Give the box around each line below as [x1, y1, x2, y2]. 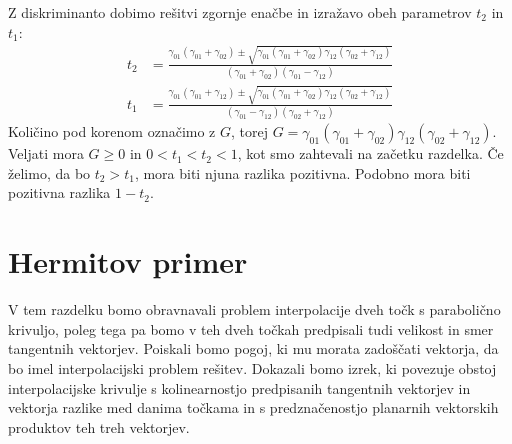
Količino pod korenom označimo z [8, 121, 216, 142]
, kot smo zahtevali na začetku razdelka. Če [237, 143, 504, 164]
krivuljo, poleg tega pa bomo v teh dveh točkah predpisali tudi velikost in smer [8, 318, 494, 339]
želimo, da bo [8, 162, 91, 183]
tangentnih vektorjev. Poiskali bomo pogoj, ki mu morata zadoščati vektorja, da [8, 338, 499, 359]
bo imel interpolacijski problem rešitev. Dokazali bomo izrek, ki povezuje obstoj [8, 357, 497, 378]
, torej [231, 121, 268, 142]
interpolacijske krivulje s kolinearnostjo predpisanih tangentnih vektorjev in [8, 377, 471, 398]
